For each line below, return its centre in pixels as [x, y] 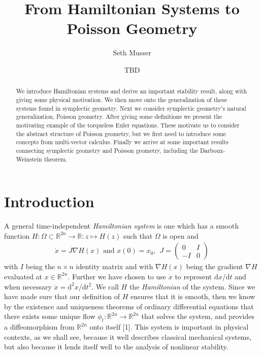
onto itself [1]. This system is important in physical [169, 327]
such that [138, 235]
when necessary [28, 286]
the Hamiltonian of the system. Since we [192, 286]
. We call [105, 286]
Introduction [49, 201]
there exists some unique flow [50, 316]
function [17, 235]
